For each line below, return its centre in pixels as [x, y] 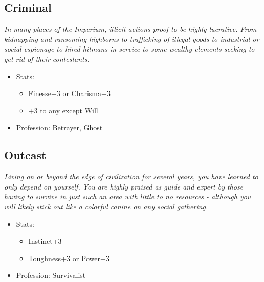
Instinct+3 [45, 241]
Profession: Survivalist [51, 275]
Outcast [25, 155]
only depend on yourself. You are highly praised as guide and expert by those [124, 186]
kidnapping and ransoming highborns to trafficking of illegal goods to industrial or [132, 39]
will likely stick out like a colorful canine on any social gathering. [106, 206]
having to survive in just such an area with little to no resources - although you [128, 196]
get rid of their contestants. [47, 58]
